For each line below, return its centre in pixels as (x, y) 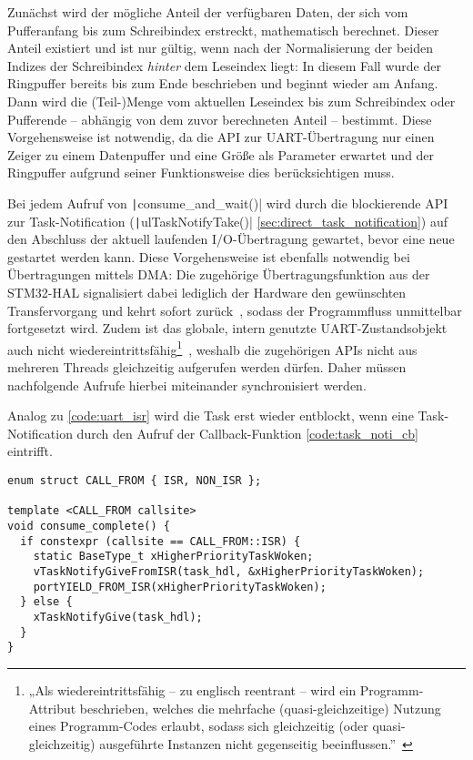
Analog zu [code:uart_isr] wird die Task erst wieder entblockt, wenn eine (211, 415)
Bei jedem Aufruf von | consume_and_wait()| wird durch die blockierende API (228, 203)
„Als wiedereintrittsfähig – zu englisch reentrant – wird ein (192, 689)
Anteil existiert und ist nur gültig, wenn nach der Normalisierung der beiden (220, 48)
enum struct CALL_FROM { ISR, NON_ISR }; (135, 481)
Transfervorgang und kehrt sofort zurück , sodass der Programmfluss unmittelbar (235, 310)
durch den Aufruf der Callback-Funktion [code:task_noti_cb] (247, 433)
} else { (46, 602)
